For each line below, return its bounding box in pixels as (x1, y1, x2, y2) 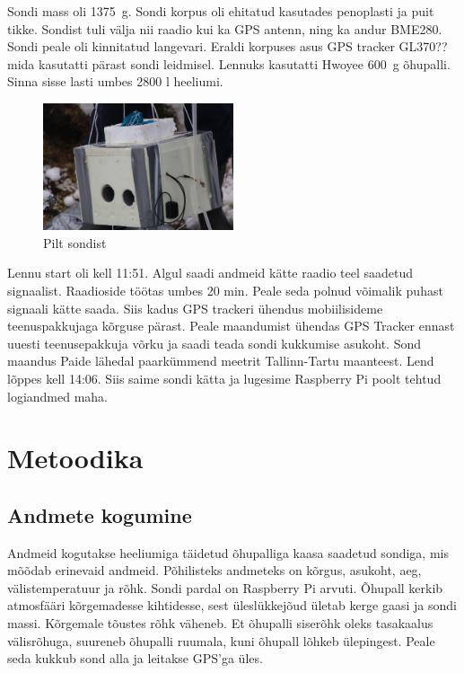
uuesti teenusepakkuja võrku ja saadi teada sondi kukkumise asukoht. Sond (7, 333, 421, 352)
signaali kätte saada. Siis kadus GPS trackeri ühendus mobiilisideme (7, 298, 383, 317)
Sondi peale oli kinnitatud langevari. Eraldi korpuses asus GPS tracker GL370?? (7, 37, 448, 56)
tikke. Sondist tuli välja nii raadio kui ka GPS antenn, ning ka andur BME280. (7, 19, 442, 38)
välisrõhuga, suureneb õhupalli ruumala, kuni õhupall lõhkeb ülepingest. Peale (7, 631, 435, 650)
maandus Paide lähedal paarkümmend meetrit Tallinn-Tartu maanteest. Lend (7, 351, 434, 370)
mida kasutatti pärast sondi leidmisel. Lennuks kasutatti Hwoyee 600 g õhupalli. (7, 54, 451, 73)
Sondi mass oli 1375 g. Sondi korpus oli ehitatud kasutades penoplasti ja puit (7, 2, 434, 20)
